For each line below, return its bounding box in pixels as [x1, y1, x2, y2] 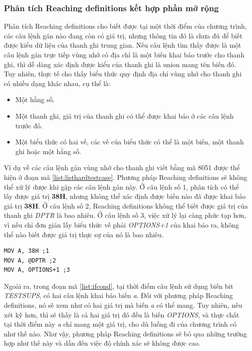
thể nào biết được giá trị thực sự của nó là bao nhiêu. [4, 229, 164, 239]
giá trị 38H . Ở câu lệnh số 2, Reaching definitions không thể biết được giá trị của [4, 200, 248, 211]
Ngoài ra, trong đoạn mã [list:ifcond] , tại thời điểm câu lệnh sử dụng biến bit [4, 281, 234, 291]
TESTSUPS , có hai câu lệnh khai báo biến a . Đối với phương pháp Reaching [4, 290, 233, 300]
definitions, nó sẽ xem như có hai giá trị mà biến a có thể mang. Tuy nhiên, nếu [4, 300, 242, 310]
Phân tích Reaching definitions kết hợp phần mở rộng [4, 1, 219, 14]
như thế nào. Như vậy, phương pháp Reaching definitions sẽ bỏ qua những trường [4, 328, 247, 338]
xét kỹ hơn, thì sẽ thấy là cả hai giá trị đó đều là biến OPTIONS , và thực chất [4, 309, 239, 319]
